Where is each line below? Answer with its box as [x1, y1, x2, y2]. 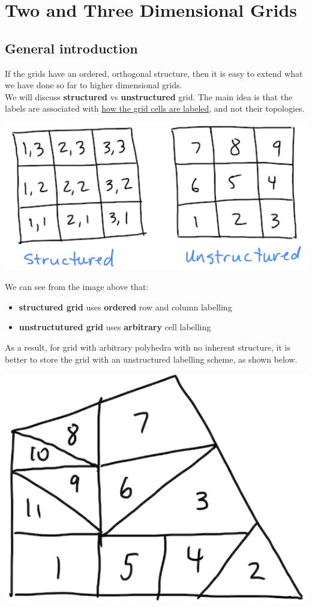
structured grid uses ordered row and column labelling [19, 300, 232, 313]
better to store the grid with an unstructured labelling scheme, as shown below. [5, 352, 298, 365]
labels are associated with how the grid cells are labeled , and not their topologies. [5, 102, 305, 115]
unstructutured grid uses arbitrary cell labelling [19, 321, 211, 333]
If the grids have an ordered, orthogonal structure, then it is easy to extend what [5, 67, 303, 79]
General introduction [5, 38, 138, 57]
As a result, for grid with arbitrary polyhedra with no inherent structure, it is [5, 340, 290, 353]
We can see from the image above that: [5, 280, 149, 293]
